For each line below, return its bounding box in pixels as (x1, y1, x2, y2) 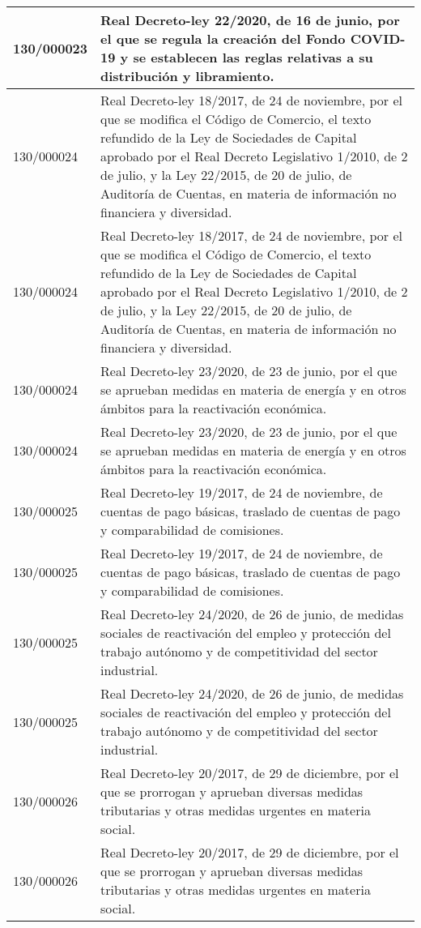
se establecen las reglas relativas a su (133, 48, 373, 66)
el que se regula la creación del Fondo (100, 29, 346, 48)
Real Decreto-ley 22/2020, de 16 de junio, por (100, 11, 400, 29)
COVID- (350, 29, 406, 48)
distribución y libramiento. (100, 66, 274, 85)
